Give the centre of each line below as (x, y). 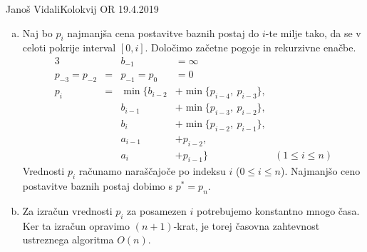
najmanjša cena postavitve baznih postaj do (163, 32)
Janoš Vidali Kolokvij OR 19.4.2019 (82, 9)
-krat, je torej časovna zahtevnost (247, 225)
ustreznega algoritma (68, 240)
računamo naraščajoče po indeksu (152, 171)
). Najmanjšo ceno (320, 171)
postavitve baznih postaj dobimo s (98, 186)
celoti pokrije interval (69, 47)
